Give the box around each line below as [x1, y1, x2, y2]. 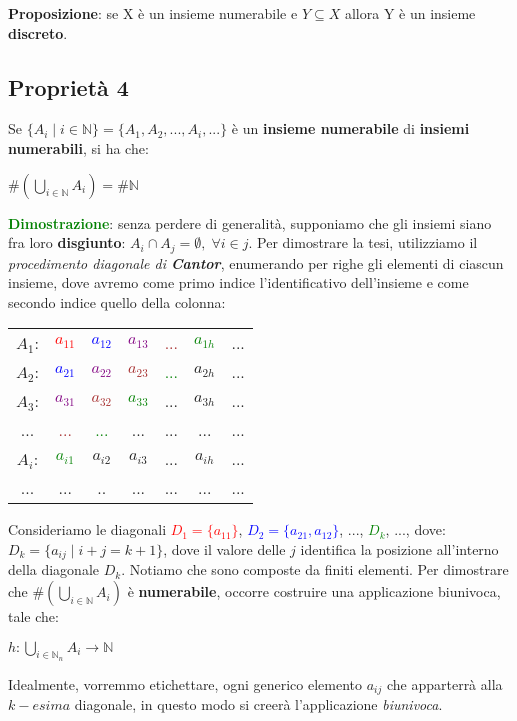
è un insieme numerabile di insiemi [231, 118, 470, 139]
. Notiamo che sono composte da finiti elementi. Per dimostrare [121, 559, 509, 580]
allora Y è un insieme [344, 3, 476, 23]
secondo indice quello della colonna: [8, 291, 226, 312]
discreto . [8, 22, 68, 43]
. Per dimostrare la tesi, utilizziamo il [248, 232, 478, 253]
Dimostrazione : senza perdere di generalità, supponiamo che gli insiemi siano [8, 212, 492, 233]
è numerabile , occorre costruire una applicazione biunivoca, [127, 581, 501, 602]
